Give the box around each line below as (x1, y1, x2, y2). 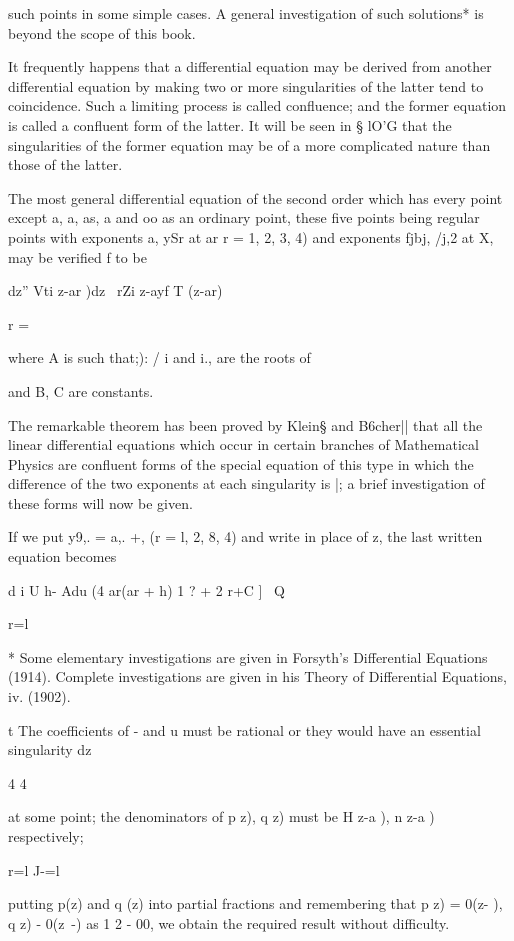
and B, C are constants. (8, 380, 154, 401)
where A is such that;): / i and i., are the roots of (8, 347, 311, 368)
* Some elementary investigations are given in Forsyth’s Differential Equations (8, 646, 488, 667)
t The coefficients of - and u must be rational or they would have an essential (8, 719, 481, 740)
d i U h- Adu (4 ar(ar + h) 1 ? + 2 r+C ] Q (8, 579, 285, 600)
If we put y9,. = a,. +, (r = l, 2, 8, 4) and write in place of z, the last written (8, 526, 483, 547)
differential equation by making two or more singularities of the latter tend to (8, 75, 484, 96)
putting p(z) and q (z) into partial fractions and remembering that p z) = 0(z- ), (8, 893, 503, 914)
